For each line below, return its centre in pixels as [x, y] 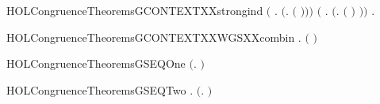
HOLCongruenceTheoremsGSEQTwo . [100, 89]
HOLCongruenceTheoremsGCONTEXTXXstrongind [135, 10]
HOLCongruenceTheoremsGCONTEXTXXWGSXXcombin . [154, 37]
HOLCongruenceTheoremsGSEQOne [96, 63]
